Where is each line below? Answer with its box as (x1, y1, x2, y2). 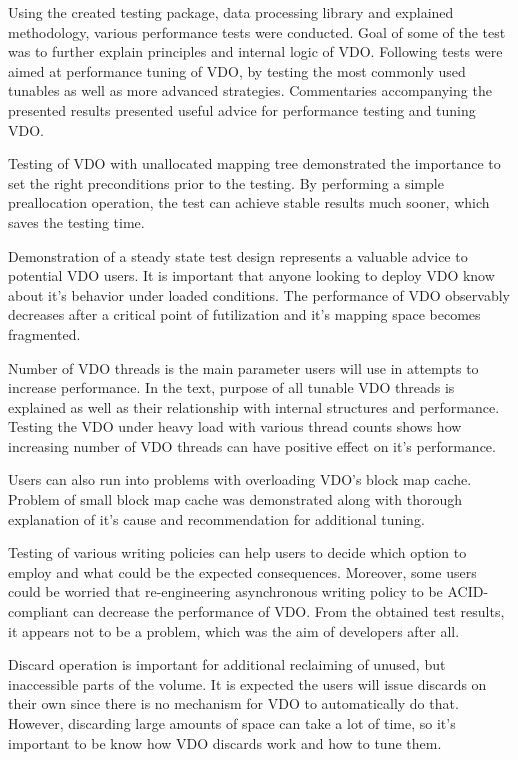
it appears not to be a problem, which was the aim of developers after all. (8, 620, 460, 641)
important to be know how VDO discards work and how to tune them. (8, 732, 442, 753)
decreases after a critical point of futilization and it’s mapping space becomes (8, 304, 481, 325)
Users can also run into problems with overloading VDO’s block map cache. (8, 469, 472, 490)
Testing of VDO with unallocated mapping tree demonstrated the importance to (8, 153, 501, 174)
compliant (8, 601, 69, 622)
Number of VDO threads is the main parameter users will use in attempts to (8, 357, 479, 378)
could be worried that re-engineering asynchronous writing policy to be (8, 581, 443, 602)
